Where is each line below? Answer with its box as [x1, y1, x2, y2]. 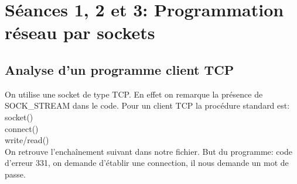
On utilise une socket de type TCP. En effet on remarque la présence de [5, 88, 263, 100]
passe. [5, 168, 26, 180]
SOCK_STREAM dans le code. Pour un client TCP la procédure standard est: [5, 99, 290, 112]
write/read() [5, 134, 49, 146]
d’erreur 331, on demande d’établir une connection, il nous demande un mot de [5, 157, 289, 169]
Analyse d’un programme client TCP [5, 60, 234, 78]
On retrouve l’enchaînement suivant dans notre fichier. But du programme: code [5, 145, 292, 157]
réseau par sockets [5, 20, 155, 44]
